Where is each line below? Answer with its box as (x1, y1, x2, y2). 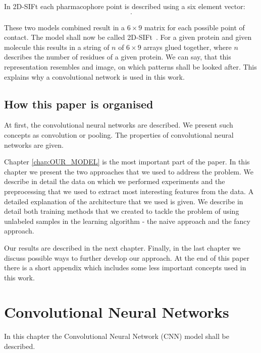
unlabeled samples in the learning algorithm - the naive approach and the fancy (4, 215, 250, 226)
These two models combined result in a (4, 22, 125, 32)
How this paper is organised (4, 96, 153, 111)
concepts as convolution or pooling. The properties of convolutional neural (4, 129, 234, 140)
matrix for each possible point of (144, 22, 245, 32)
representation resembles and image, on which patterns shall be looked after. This (4, 62, 257, 72)
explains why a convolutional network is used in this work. (4, 71, 185, 82)
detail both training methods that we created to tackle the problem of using (4, 206, 239, 216)
